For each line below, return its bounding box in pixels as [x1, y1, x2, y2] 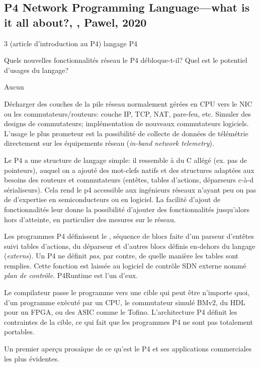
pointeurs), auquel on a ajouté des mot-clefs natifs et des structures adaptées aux [4, 164, 254, 175]
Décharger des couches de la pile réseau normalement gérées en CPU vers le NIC [4, 98, 252, 109]
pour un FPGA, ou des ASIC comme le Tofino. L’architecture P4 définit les [4, 307, 237, 317]
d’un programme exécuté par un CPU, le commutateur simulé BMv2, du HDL [4, 297, 245, 307]
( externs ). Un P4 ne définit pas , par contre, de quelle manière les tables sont [4, 250, 239, 261]
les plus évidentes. [4, 353, 59, 363]
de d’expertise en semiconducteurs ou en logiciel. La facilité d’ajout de [4, 194, 221, 205]
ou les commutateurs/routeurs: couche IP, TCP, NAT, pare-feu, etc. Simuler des [4, 108, 251, 119]
